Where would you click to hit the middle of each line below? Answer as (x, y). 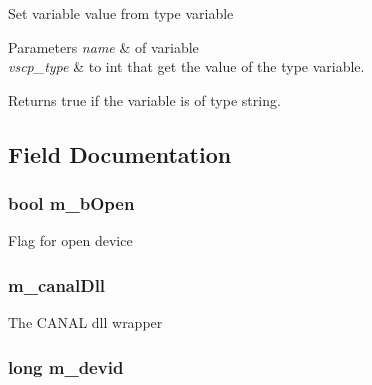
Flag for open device (70, 240)
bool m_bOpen (71, 203)
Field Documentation (120, 153)
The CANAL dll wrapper (85, 322)
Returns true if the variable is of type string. (144, 99)
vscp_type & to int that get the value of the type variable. (186, 66)
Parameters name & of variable (103, 46)
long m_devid (66, 366)
